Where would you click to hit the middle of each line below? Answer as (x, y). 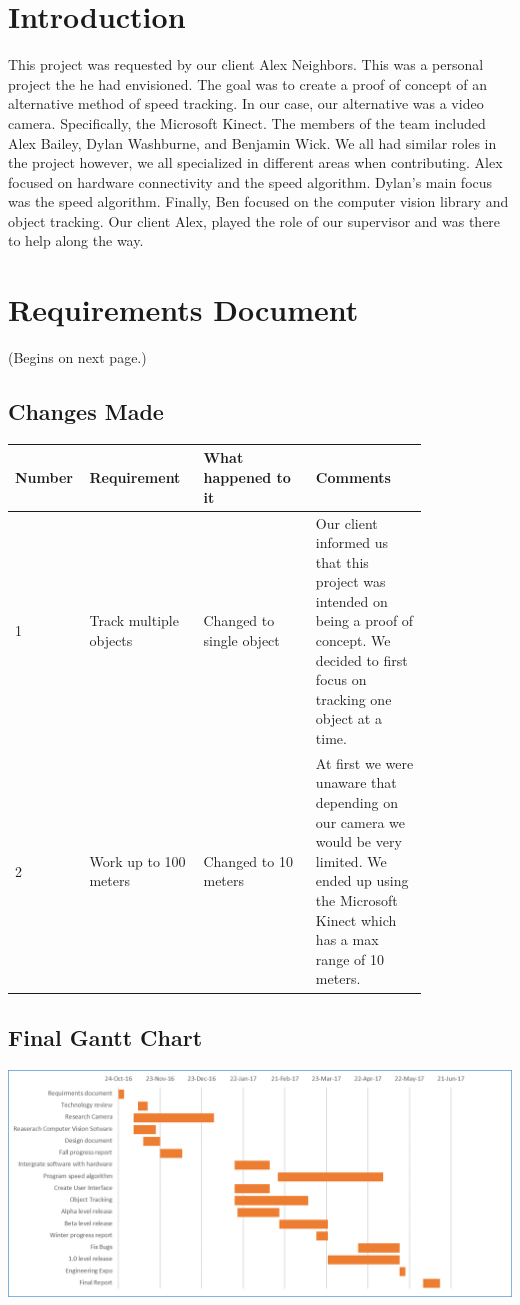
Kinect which (356, 919)
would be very (358, 841)
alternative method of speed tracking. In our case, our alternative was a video (246, 103)
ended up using (362, 880)
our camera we (360, 821)
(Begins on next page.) (77, 357)
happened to (247, 477)
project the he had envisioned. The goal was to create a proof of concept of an (247, 83)
